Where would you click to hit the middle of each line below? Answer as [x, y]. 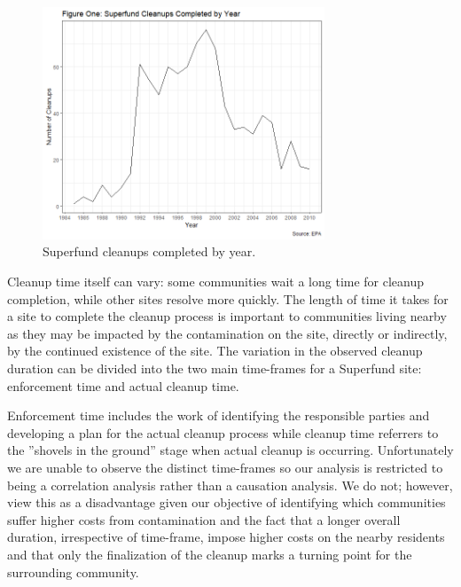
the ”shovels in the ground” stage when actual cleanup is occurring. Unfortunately [230, 450]
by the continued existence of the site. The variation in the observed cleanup [215, 351]
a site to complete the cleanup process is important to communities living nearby [227, 316]
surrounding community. [73, 571]
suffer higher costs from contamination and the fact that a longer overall [204, 519]
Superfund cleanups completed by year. [149, 251]
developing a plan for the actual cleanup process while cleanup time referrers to [223, 432]
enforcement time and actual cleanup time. [123, 385]
